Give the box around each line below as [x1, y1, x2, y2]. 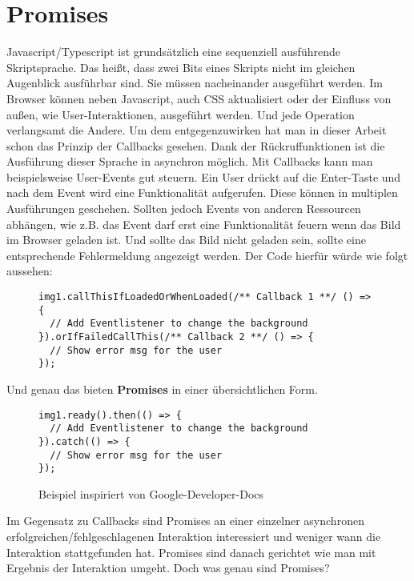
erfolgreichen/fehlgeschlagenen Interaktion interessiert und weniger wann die [6, 528, 381, 545]
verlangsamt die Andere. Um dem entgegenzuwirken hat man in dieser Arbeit [6, 122, 387, 138]
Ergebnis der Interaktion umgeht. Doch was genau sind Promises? [6, 559, 330, 576]
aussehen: [6, 262, 53, 279]
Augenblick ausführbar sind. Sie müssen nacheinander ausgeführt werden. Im [6, 74, 384, 91]
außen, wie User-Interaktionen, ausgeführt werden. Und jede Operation [6, 106, 355, 122]
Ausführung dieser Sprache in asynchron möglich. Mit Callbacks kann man [6, 153, 373, 170]
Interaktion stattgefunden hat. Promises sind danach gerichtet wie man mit [6, 543, 376, 560]
